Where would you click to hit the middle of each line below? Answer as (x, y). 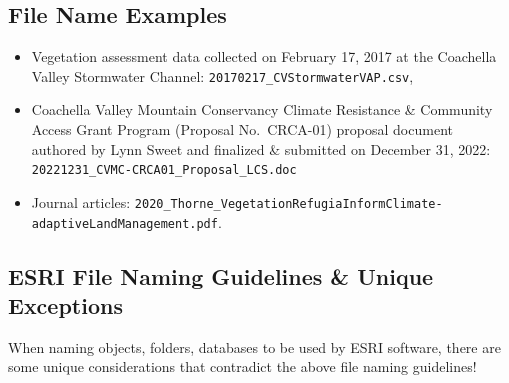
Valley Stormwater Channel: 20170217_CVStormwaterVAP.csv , (222, 75)
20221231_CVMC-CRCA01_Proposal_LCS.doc (164, 170)
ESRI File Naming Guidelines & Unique (221, 275)
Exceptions (65, 304)
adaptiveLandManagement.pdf (124, 223)
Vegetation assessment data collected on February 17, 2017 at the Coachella (264, 56)
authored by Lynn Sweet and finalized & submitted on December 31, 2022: (261, 148)
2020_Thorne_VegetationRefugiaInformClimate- (288, 203)
